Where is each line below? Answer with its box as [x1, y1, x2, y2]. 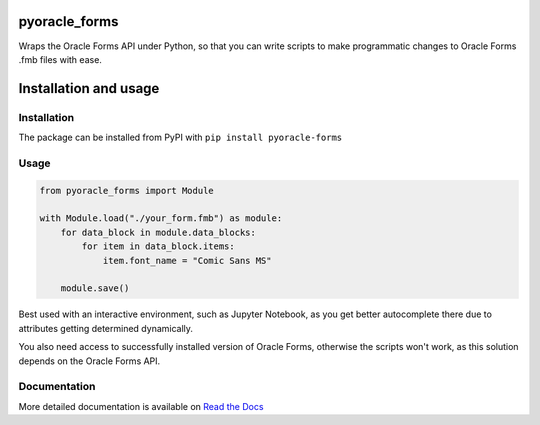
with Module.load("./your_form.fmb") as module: [39, 213, 283, 224]
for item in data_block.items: [81, 241, 235, 252]
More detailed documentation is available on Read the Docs [18, 400, 264, 412]
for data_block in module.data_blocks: [60, 226, 257, 238]
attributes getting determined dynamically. [18, 322, 194, 334]
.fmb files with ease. [18, 53, 102, 65]
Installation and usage [18, 80, 160, 97]
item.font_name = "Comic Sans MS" [102, 255, 272, 266]
